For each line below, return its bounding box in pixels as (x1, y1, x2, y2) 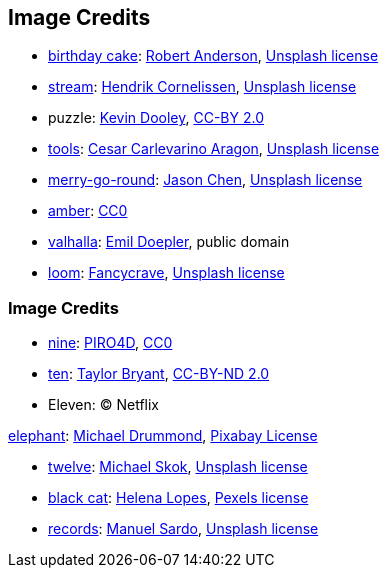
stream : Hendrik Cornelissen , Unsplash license (48, 78, 357, 96)
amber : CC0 (48, 202, 128, 220)
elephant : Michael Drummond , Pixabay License (8, 427, 318, 445)
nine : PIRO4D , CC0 (48, 334, 173, 352)
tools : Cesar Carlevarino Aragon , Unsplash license (48, 140, 380, 158)
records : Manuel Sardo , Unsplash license (48, 520, 319, 538)
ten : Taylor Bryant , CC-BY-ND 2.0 (48, 365, 270, 383)
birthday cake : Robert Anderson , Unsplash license (48, 47, 379, 65)
